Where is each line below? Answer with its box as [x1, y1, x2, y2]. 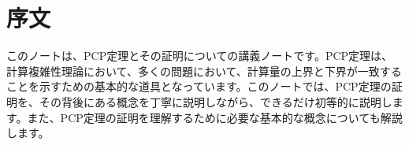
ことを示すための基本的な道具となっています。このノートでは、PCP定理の [6, 78, 392, 95]
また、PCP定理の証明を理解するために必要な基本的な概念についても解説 [27, 109, 403, 125]
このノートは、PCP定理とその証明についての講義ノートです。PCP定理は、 [6, 47, 393, 64]
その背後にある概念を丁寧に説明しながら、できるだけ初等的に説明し [39, 93, 392, 110]
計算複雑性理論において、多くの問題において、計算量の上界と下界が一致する [6, 62, 402, 79]
